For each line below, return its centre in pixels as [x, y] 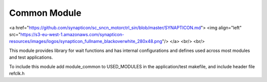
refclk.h [17, 73]
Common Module [45, 13]
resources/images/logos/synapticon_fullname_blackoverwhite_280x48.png [86, 41]
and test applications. [31, 57]
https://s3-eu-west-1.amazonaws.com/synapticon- [72, 34]
